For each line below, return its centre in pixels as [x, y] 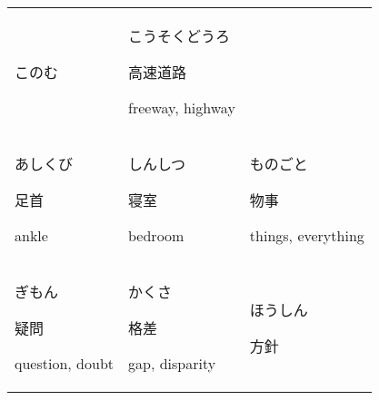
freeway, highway [182, 107]
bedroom [156, 235]
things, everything [307, 235]
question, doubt [65, 363]
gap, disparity [172, 363]
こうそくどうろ [180, 36]
